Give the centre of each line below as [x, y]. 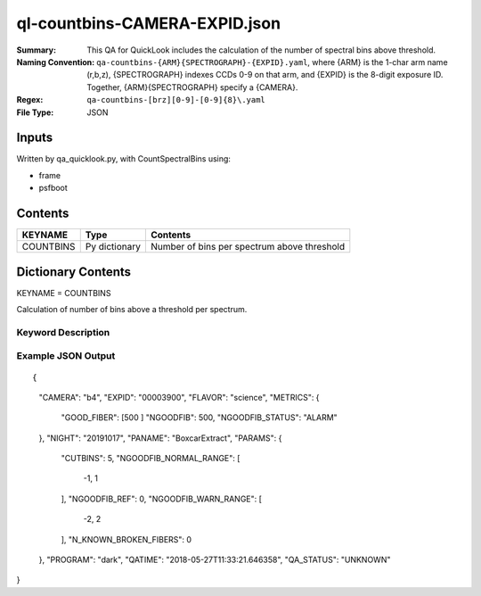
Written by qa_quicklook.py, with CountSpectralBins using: [124, 159]
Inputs [35, 138]
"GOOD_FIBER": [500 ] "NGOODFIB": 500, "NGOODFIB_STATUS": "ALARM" [199, 418]
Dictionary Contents [74, 272]
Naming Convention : [56, 62]
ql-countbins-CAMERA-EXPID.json [148, 23]
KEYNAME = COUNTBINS [64, 293]
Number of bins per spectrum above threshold [248, 247]
